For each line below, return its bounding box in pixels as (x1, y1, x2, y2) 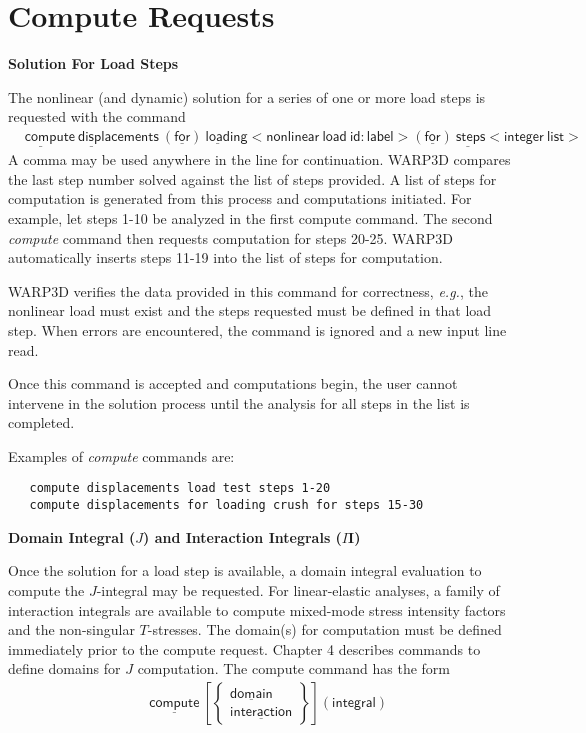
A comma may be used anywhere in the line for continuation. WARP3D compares (8, 149, 511, 170)
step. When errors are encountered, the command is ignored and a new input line (8, 319, 507, 340)
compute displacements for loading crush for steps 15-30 (29, 498, 424, 513)
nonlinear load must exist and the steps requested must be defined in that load (8, 300, 492, 321)
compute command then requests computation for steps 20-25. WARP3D (8, 227, 453, 248)
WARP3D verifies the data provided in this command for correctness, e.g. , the (8, 280, 488, 301)
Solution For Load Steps (8, 53, 179, 74)
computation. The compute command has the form (137, 658, 451, 679)
